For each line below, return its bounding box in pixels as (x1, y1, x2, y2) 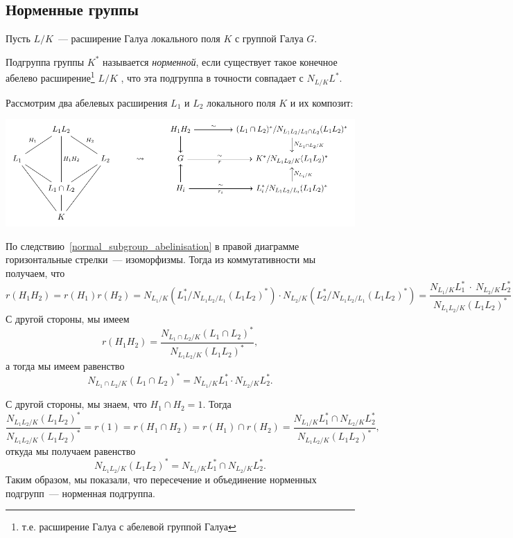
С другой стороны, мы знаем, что (6, 397, 147, 411)
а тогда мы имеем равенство (6, 358, 125, 373)
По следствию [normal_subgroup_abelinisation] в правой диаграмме (6, 238, 299, 253)
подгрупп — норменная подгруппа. (6, 485, 155, 500)
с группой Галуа (234, 31, 304, 46)
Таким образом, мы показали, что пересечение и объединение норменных (6, 472, 317, 487)
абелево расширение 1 (6, 69, 95, 85)
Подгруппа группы (6, 54, 85, 69)
